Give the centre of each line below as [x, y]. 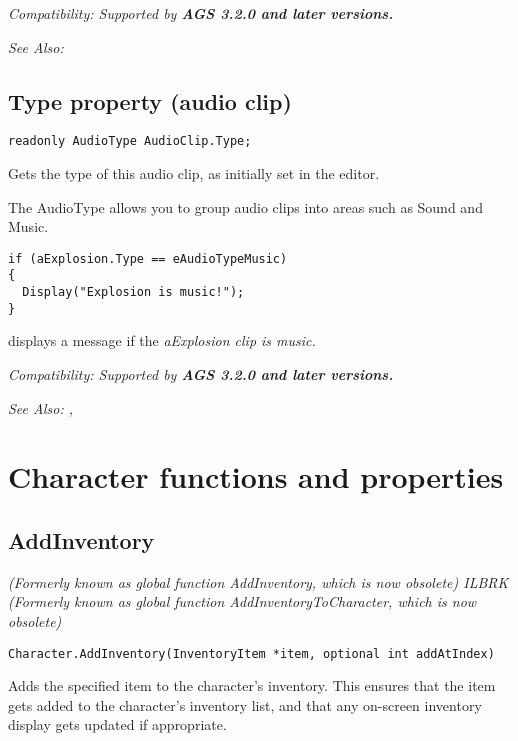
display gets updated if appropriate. [117, 724]
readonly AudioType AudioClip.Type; [130, 141]
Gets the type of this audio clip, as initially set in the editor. [194, 173]
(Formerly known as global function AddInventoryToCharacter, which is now [242, 601]
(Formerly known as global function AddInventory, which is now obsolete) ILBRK [258, 581]
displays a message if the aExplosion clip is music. [162, 340]
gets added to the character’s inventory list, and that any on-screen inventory [245, 704]
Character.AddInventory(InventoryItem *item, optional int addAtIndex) [251, 653]
